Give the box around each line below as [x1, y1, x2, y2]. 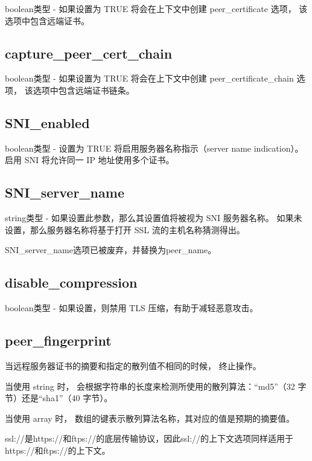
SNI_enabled [5, 113, 90, 132]
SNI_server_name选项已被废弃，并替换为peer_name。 [5, 243, 217, 256]
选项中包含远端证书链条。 [33, 83, 135, 96]
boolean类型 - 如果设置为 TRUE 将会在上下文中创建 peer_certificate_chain [5, 72, 294, 85]
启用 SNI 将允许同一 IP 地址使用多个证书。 [5, 153, 174, 166]
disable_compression [5, 273, 138, 292]
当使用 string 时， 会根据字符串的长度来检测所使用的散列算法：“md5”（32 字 [5, 379, 307, 392]
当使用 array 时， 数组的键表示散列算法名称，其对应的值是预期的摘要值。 [5, 411, 294, 424]
